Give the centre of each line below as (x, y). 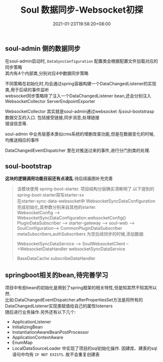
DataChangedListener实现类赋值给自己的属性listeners (59, 306)
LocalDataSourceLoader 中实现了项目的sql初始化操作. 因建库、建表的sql (84, 348)
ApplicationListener (32, 322)
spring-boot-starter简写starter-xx (50, 195)
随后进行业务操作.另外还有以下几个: (41, 312)
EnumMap (22, 342)
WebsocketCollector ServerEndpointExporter (50, 101)
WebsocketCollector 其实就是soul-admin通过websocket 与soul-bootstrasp (80, 111)
